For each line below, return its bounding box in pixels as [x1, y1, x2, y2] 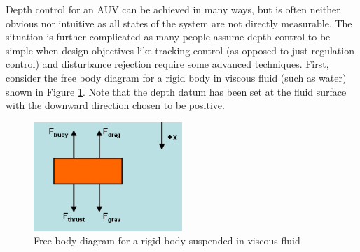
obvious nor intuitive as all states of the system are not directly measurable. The [6, 15, 352, 30]
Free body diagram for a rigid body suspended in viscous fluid [34, 233, 300, 248]
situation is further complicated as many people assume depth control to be [6, 29, 331, 44]
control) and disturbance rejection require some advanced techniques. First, [6, 57, 329, 71]
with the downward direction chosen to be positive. [6, 98, 225, 112]
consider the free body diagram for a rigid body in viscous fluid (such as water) [6, 70, 347, 84]
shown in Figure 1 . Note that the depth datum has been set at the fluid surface [6, 84, 347, 98]
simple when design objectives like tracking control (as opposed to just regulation [6, 43, 354, 57]
